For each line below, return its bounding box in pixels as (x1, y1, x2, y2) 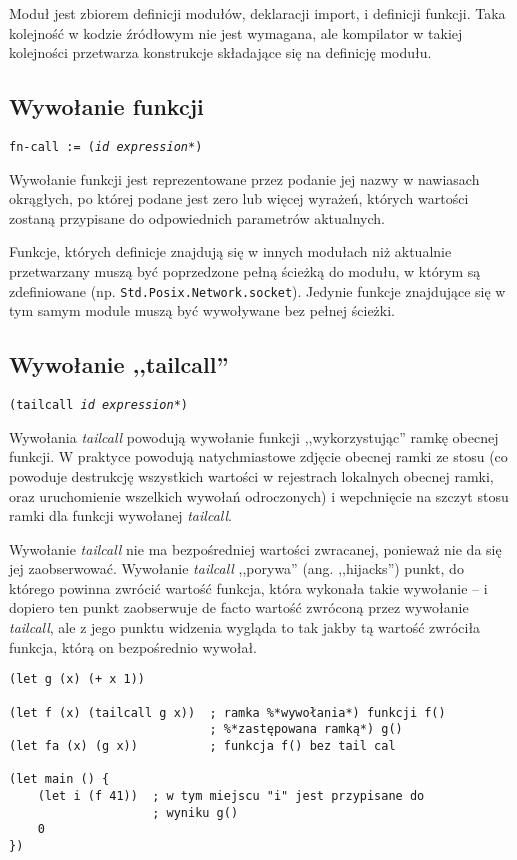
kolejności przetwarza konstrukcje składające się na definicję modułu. (9, 42, 432, 63)
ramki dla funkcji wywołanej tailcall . (9, 505, 232, 526)
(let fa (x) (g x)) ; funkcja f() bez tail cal (9, 738, 396, 753)
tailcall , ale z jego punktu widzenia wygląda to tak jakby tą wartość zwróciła (9, 617, 481, 638)
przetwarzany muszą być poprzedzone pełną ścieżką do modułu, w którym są (9, 261, 481, 282)
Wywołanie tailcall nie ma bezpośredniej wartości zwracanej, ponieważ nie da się (9, 538, 502, 559)
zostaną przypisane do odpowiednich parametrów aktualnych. (9, 207, 385, 228)
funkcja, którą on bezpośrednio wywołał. (9, 636, 257, 657)
